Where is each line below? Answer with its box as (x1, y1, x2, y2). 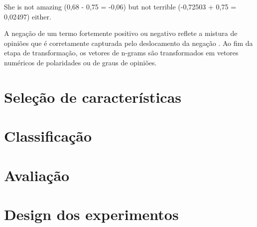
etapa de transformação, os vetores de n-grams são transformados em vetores (4, 47, 239, 58)
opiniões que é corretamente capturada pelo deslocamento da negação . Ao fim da (4, 37, 253, 48)
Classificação (4, 126, 92, 146)
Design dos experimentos (4, 204, 179, 224)
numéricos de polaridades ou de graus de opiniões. (4, 57, 157, 67)
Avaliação (4, 165, 70, 185)
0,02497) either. (4, 11, 51, 21)
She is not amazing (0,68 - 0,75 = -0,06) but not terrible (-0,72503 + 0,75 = (4, 1, 237, 11)
